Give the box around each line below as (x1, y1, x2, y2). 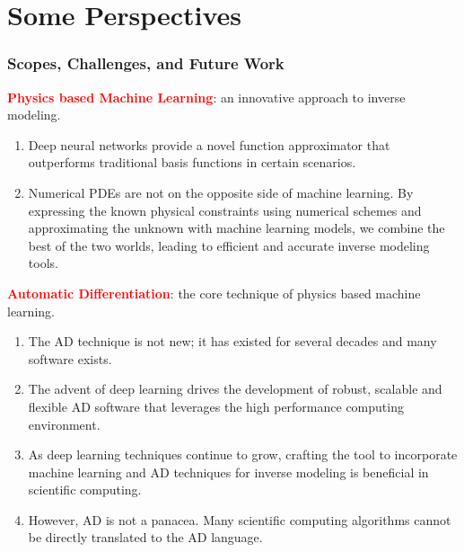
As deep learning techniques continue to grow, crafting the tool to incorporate (28, 445, 458, 464)
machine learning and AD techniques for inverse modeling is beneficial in (28, 462, 429, 481)
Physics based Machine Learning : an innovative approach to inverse (7, 87, 406, 106)
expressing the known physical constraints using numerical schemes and (28, 200, 422, 219)
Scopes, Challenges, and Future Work (7, 52, 285, 75)
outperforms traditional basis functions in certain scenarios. (28, 153, 356, 172)
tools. (28, 254, 58, 272)
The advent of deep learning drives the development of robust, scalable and (28, 379, 442, 398)
